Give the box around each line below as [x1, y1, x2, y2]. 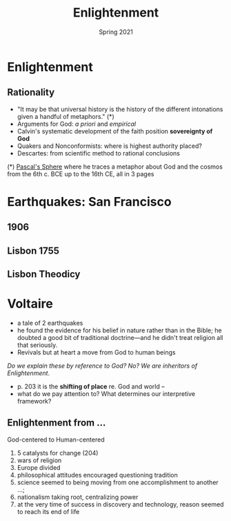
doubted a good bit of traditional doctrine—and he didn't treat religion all [17, 334, 223, 342]
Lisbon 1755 [7, 245, 60, 256]
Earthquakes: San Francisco [7, 193, 172, 209]
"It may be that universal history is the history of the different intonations [17, 105, 223, 113]
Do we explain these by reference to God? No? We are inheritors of [7, 361, 198, 370]
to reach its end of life [17, 507, 80, 515]
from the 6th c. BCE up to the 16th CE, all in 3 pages [7, 169, 154, 178]
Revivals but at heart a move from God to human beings [17, 348, 176, 357]
